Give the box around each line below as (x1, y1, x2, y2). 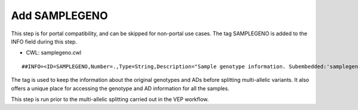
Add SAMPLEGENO (11, 9, 109, 22)
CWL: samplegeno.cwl (26, 49, 82, 56)
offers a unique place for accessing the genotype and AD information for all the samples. (11, 84, 230, 92)
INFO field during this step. (11, 38, 78, 45)
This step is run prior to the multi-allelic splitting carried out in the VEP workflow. (11, 96, 209, 103)
